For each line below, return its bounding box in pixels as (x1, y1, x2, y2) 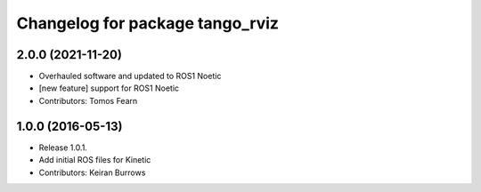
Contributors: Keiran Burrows (38, 167, 146, 178)
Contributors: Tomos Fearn (38, 95, 138, 106)
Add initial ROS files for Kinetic (38, 155, 151, 165)
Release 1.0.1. (38, 142, 88, 153)
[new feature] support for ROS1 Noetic (38, 83, 180, 93)
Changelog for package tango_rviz (16, 13, 280, 33)
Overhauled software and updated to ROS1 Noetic (38, 71, 222, 82)
